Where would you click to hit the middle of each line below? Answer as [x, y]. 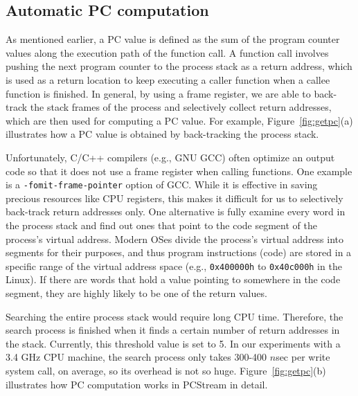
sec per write [303, 357]
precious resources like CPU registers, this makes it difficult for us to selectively [174, 198]
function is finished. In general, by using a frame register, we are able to [158, 93]
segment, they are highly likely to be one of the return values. [136, 293]
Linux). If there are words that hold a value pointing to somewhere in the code [173, 279]
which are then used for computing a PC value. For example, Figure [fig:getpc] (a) [179, 120]
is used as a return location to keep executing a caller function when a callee [168, 79]
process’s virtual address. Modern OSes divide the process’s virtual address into [175, 238]
